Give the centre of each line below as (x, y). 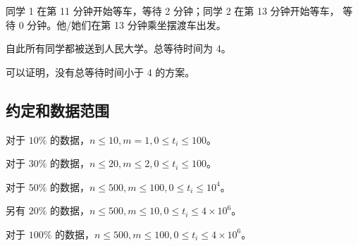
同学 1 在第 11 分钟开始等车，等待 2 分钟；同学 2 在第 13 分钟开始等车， (173, 11)
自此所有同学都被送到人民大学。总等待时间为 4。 (118, 48)
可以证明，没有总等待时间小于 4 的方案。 (100, 72)
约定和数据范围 (57, 110)
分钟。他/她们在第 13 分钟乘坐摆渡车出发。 (126, 24)
